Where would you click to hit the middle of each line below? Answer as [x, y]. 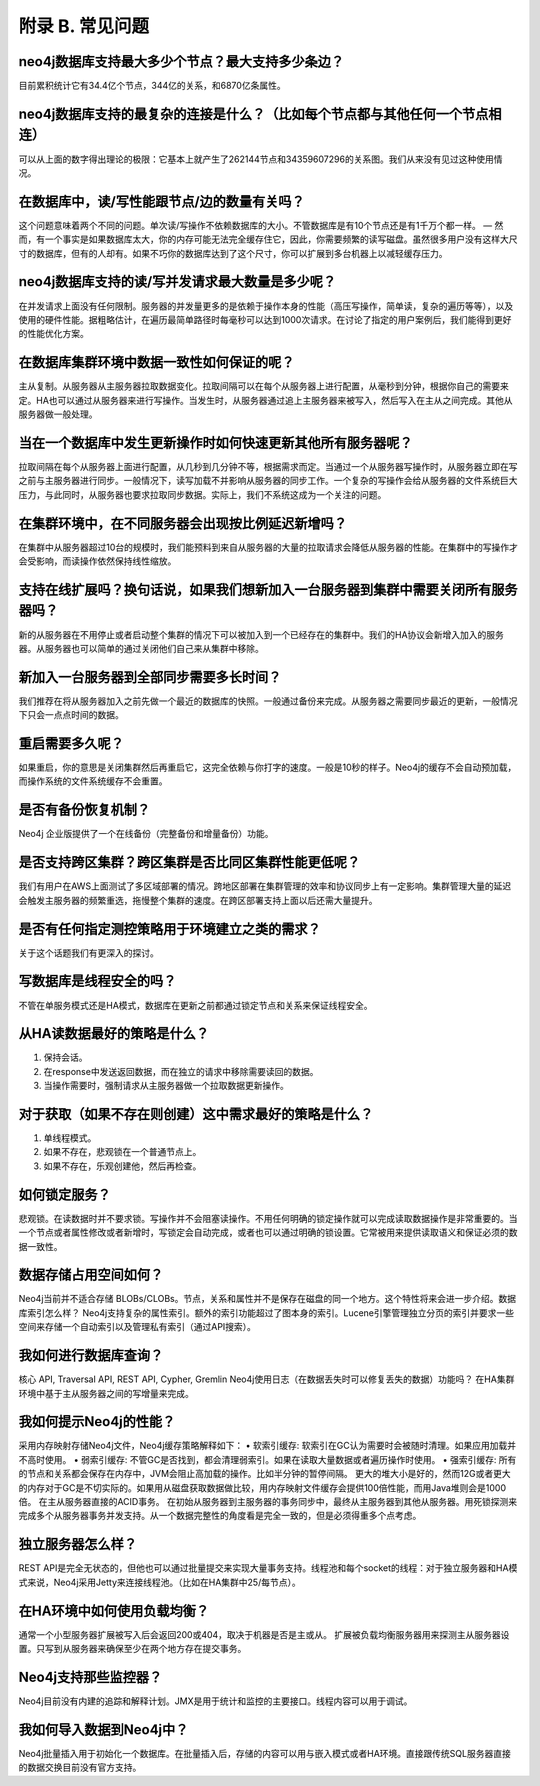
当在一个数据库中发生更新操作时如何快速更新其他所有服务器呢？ [215, 442]
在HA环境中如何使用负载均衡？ [114, 1610]
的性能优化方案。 [53, 334]
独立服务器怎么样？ [77, 1544]
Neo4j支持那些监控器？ [90, 1676]
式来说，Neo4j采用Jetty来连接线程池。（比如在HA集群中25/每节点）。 [159, 1582]
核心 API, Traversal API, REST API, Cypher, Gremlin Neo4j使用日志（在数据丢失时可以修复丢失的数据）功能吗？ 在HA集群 [266, 1379]
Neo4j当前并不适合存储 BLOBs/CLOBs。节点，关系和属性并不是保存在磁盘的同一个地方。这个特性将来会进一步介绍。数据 [267, 1299]
